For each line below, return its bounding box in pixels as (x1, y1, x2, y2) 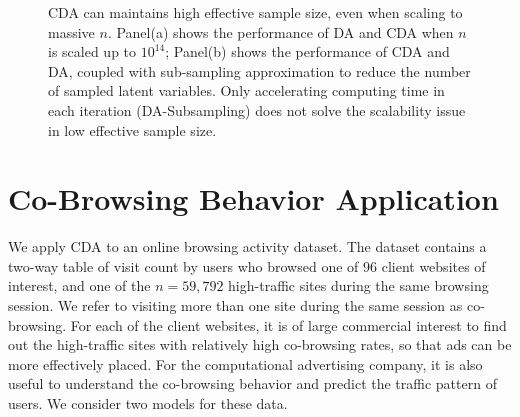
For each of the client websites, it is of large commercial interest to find (70, 314, 507, 335)
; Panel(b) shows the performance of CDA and (165, 41, 450, 62)
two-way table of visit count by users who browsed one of (8, 255, 359, 276)
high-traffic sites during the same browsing (228, 275, 489, 296)
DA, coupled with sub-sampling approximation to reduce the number (48, 60, 471, 81)
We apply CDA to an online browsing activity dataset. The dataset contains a (8, 236, 487, 257)
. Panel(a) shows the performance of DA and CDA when (107, 21, 454, 42)
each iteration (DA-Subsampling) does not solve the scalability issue (48, 99, 466, 120)
